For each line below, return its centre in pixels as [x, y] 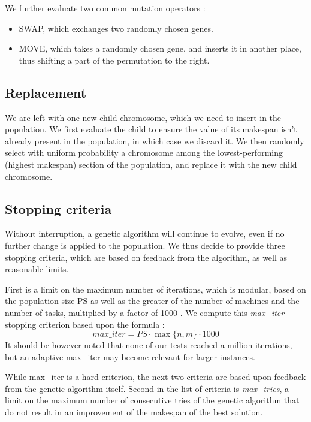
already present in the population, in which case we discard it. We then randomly [155, 141]
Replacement [46, 92]
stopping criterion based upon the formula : [85, 324]
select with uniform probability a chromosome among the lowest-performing [144, 153]
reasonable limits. [37, 269]
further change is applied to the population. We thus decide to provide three [145, 245]
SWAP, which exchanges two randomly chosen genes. [116, 28]
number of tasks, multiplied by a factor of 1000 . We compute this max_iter [145, 312]
